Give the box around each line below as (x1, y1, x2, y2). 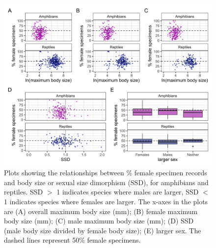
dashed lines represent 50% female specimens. (4, 235, 141, 245)
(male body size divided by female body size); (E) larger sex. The (4, 225, 201, 235)
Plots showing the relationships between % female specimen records (4, 167, 207, 178)
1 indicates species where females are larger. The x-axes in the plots (4, 196, 208, 206)
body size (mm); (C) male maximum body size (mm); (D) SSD (4, 216, 194, 226)
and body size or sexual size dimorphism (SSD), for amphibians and (4, 177, 209, 187)
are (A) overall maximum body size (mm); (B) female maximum (4, 206, 198, 216)
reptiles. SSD (4, 187, 43, 197)
